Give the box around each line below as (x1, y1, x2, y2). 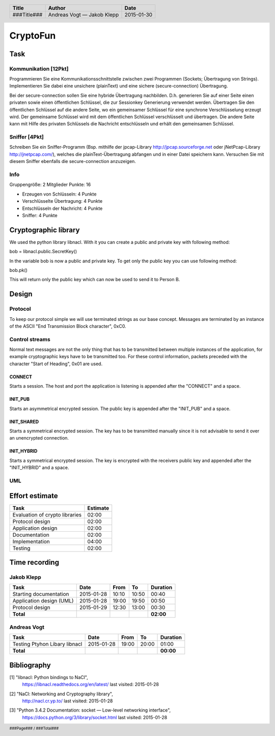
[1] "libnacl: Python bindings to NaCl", (9, 674, 89, 680)
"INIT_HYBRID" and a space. (9, 465, 69, 471)
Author (48, 4, 66, 11)
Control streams (9, 336, 50, 343)
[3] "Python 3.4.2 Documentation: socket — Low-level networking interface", (9, 707, 171, 713)
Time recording (9, 558, 60, 567)
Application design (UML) (12, 597, 74, 605)
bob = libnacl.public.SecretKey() (9, 249, 77, 255)
